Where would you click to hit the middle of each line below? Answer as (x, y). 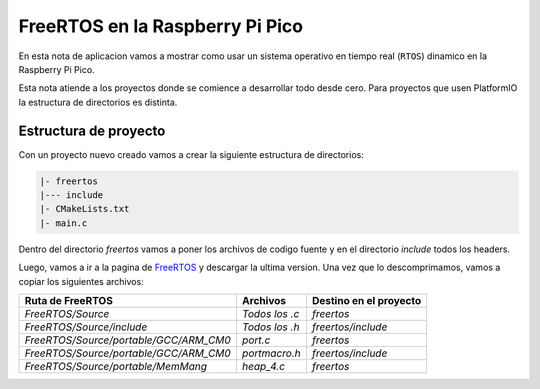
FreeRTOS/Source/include (86, 327)
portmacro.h (271, 353)
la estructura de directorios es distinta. (98, 102)
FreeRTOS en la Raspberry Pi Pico (161, 26)
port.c (256, 340)
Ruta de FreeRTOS (69, 300)
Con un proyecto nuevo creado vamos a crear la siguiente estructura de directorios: (191, 154)
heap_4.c (263, 366)
